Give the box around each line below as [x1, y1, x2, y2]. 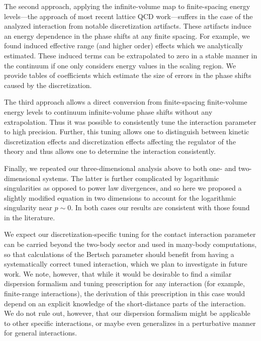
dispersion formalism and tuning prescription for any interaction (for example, [4, 278, 245, 289]
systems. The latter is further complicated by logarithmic [43, 173, 219, 183]
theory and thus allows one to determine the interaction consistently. [4, 146, 216, 156]
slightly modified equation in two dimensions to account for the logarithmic [4, 192, 236, 203]
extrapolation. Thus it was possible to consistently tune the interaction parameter [4, 116, 256, 127]
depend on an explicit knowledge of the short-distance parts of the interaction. [4, 298, 246, 308]
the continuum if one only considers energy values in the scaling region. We [4, 60, 236, 70]
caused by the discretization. [4, 79, 92, 90]
